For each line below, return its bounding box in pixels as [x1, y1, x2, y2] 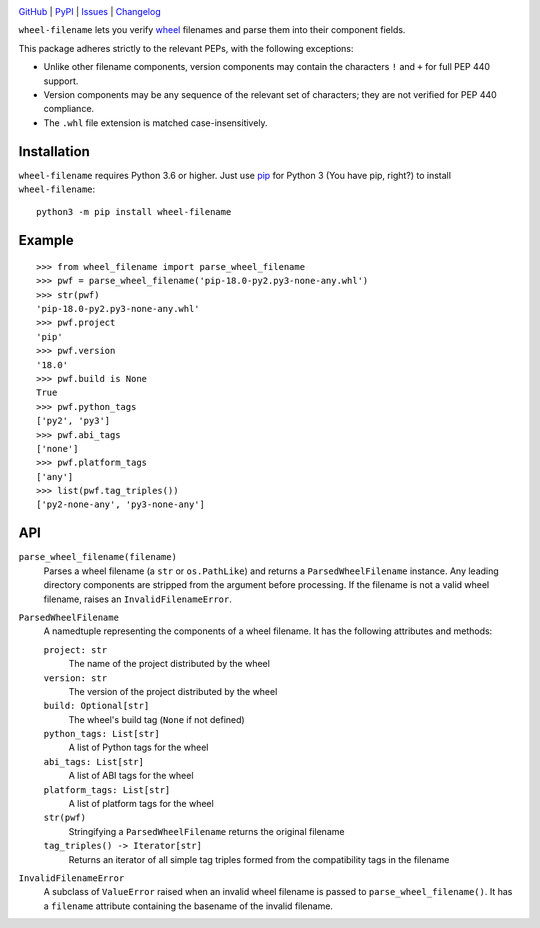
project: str [43, 644, 108, 655]
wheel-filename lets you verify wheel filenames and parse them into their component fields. [18, 24, 406, 36]
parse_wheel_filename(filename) [18, 551, 177, 563]
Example [18, 232, 74, 249]
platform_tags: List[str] [43, 784, 171, 795]
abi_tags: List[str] [43, 756, 145, 767]
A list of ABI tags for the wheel [68, 770, 194, 782]
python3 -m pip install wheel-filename [36, 206, 232, 218]
